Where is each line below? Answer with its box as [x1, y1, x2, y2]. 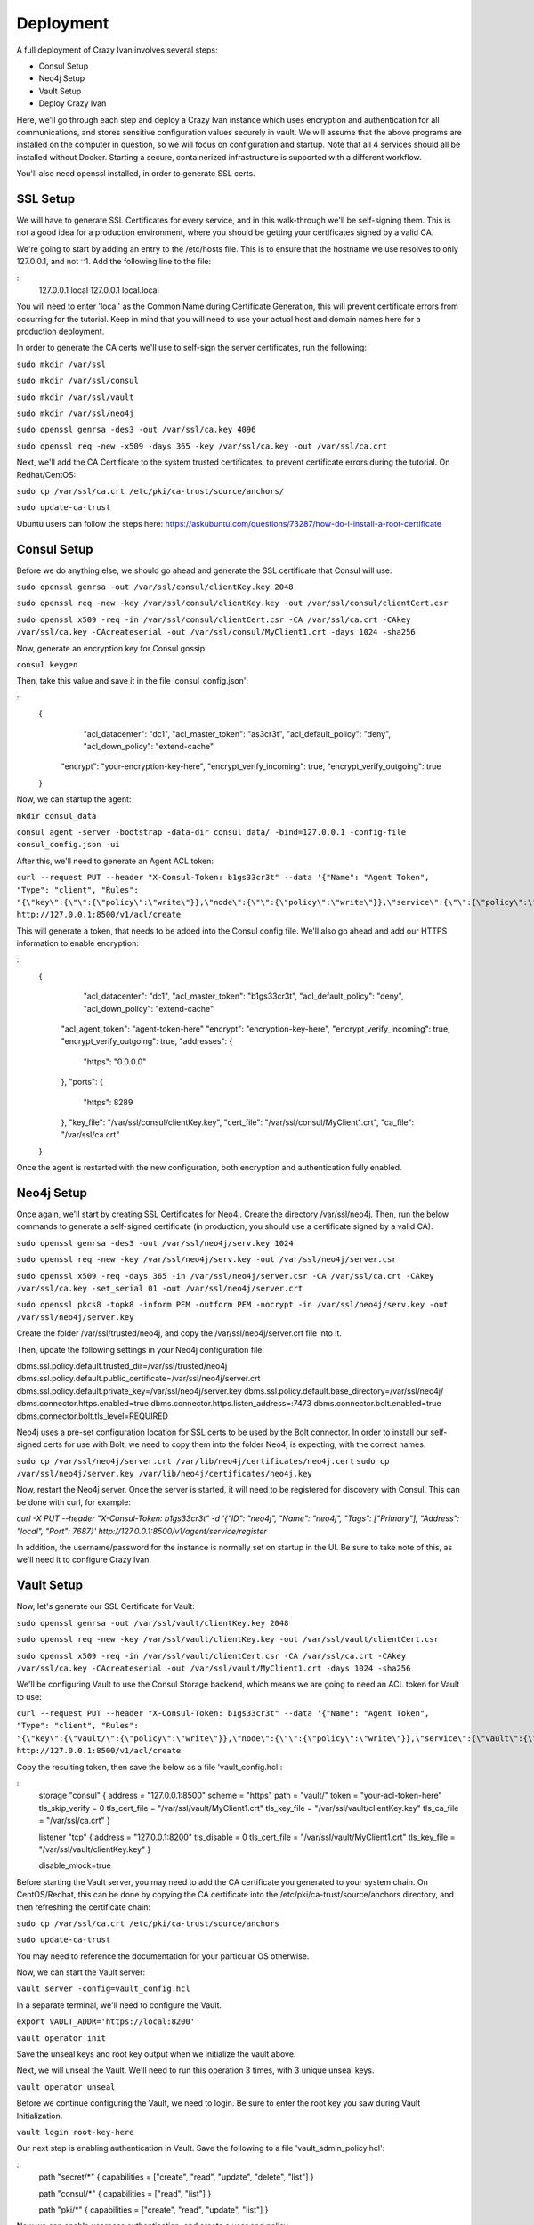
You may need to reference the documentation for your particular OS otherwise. [16, 1950, 310, 1962]
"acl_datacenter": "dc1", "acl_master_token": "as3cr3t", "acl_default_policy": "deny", [83, 728, 392, 739]
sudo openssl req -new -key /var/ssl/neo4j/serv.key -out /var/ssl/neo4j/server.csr [16, 1255, 397, 1265]
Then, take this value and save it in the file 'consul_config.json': [16, 676, 249, 686]
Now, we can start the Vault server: [16, 1967, 146, 1978]
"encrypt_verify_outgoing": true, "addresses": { [61, 1036, 233, 1047]
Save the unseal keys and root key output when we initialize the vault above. [16, 2049, 296, 2059]
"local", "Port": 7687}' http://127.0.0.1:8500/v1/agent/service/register [16, 1525, 267, 1536]
